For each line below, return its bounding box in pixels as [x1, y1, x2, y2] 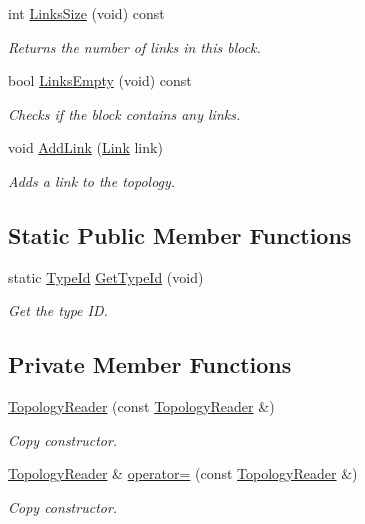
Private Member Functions [8, 349, 292, 380]
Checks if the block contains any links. [8, 103, 241, 124]
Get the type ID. [8, 300, 108, 321]
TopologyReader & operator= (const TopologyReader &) [8, 463, 358, 484]
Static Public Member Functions [8, 219, 352, 250]
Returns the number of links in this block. [8, 36, 261, 57]
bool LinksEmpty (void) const [8, 70, 192, 91]
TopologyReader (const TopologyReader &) [8, 396, 275, 417]
